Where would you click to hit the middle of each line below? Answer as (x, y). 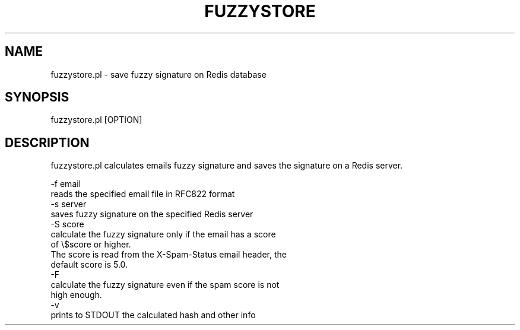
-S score (67, 224)
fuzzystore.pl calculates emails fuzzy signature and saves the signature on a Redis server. (227, 166)
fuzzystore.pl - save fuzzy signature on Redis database (158, 74)
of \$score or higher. (91, 245)
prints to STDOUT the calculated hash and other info (153, 315)
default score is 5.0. (89, 265)
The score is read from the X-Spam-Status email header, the (169, 255)
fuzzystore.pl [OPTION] (96, 120)
